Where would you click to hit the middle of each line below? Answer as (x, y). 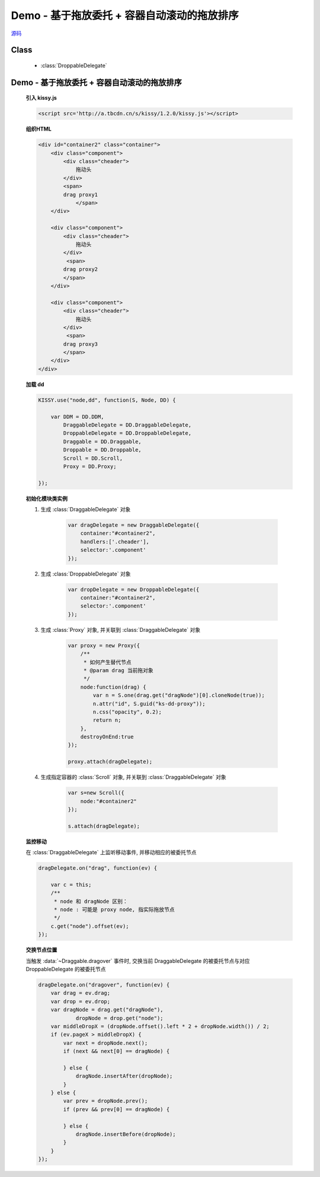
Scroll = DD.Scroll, (93, 458)
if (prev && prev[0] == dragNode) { (116, 1109)
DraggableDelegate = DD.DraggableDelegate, (127, 425)
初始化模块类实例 (47, 498)
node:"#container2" (109, 801)
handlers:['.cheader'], (115, 542)
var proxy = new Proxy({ (104, 645)
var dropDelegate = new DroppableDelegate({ (134, 589)
